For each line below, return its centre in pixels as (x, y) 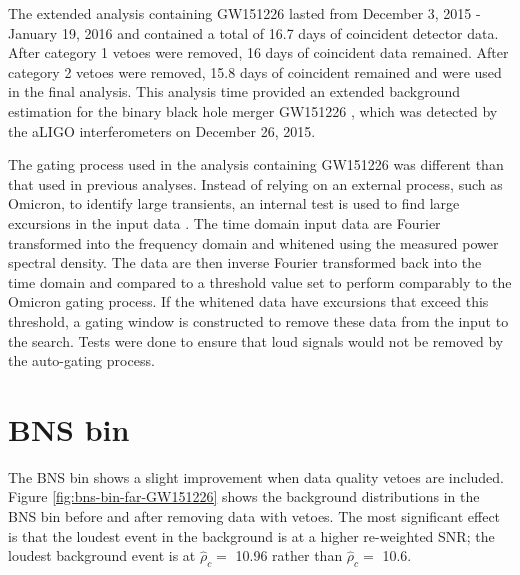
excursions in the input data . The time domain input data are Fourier (224, 222)
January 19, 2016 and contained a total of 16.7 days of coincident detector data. (253, 32)
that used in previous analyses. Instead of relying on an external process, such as (255, 183)
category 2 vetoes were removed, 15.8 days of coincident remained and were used (255, 71)
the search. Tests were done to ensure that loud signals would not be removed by (256, 340)
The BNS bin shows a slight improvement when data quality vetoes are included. (256, 476)
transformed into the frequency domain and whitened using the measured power (253, 242)
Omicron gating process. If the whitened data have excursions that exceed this (248, 301)
